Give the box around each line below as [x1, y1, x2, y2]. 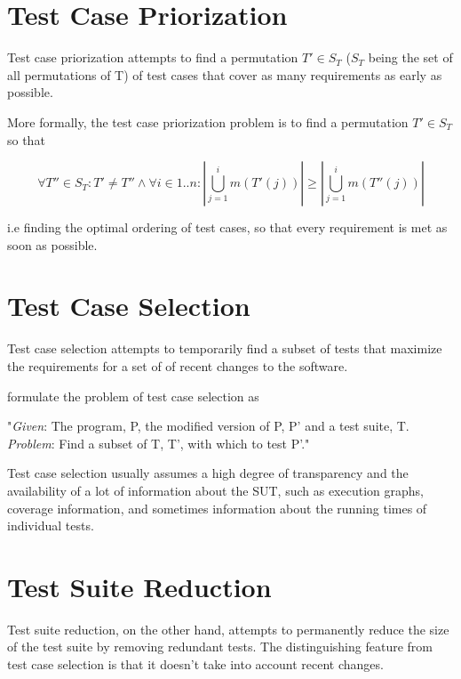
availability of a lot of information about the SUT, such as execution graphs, [7, 481, 424, 499]
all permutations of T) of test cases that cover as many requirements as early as [7, 65, 442, 84]
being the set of [368, 48, 453, 67]
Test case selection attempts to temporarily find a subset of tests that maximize [7, 339, 442, 358]
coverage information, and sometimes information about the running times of [7, 498, 427, 517]
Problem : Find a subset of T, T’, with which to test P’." [7, 433, 310, 452]
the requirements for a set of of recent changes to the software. [7, 357, 348, 375]
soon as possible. [7, 235, 98, 254]
